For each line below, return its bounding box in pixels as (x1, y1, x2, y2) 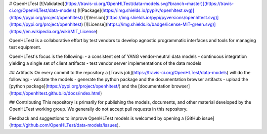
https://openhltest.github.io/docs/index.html (10, 90, 101, 96)
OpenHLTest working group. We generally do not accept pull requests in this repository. (9, 106, 188, 112)
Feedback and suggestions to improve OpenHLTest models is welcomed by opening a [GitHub (9, 115, 201, 121)
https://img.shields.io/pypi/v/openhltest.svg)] (102, 7, 195, 13)
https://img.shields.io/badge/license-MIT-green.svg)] (107, 21, 216, 27)
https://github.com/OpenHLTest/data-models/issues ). (10, 122, 120, 128)
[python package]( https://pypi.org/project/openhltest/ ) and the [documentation (9, 83, 171, 89)
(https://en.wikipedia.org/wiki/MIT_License (9, 28, 96, 34)
